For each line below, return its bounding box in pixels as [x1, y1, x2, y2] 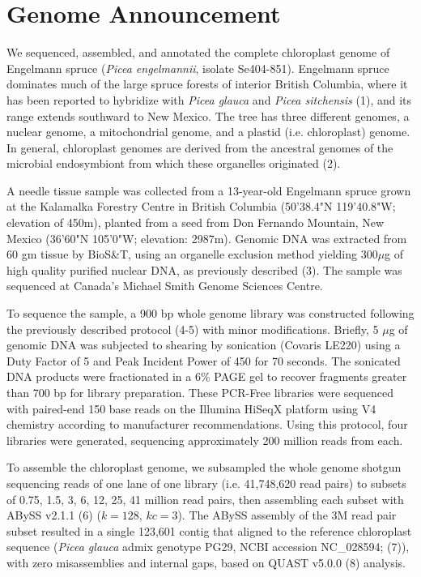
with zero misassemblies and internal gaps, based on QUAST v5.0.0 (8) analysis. [6, 553, 406, 571]
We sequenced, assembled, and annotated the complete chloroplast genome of [6, 44, 390, 61]
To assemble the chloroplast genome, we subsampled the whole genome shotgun [6, 459, 402, 476]
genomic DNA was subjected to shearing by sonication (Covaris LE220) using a [6, 336, 401, 353]
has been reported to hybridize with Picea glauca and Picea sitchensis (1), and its [6, 91, 412, 108]
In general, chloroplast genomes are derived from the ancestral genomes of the [6, 139, 393, 156]
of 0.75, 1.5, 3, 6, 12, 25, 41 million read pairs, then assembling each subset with [6, 490, 404, 507]
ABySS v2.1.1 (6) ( [6, 506, 101, 524]
